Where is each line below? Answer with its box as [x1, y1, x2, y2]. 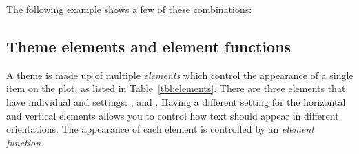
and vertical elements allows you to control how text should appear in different [6, 108, 339, 122]
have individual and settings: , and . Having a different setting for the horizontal [6, 94, 346, 109]
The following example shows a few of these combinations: [6, 2, 252, 16]
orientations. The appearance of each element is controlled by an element [6, 122, 314, 136]
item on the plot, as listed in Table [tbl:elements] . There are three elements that [6, 81, 346, 96]
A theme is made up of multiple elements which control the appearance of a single [6, 67, 353, 82]
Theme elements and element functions [6, 35, 291, 56]
